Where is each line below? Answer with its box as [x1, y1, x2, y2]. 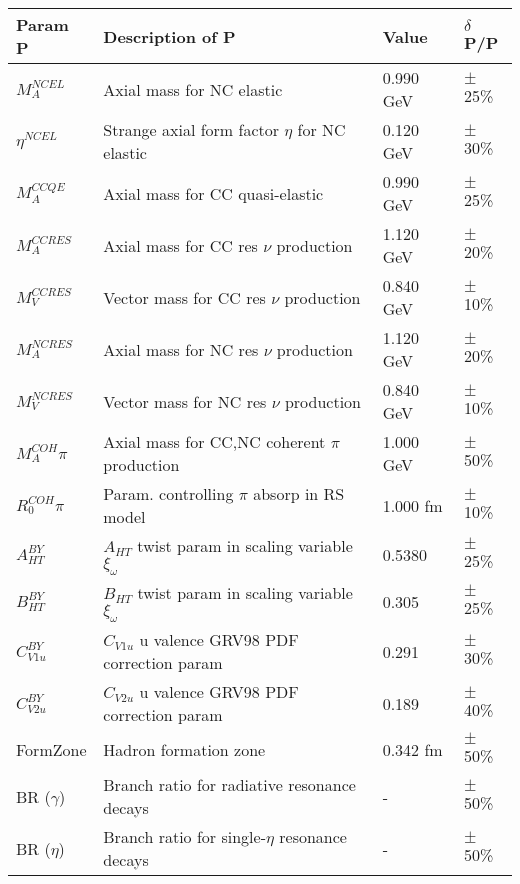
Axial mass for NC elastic [103, 77, 283, 101]
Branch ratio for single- [103, 825, 266, 849]
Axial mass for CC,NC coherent [103, 430, 326, 453]
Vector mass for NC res [103, 389, 267, 413]
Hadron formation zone [103, 738, 266, 762]
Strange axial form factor [103, 118, 280, 141]
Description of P [103, 24, 236, 48]
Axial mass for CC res [103, 233, 258, 257]
